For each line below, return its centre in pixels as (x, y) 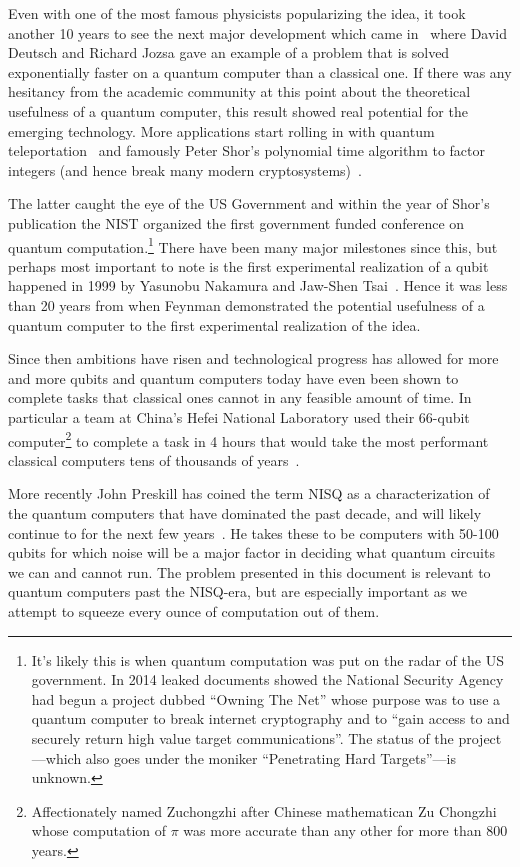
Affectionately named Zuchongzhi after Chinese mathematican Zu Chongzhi (264, 810)
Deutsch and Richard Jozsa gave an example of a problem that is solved (229, 52)
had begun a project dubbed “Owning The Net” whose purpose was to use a (266, 698)
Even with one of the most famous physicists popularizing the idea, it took (237, 13)
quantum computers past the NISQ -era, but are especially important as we (237, 591)
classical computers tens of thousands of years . (154, 459)
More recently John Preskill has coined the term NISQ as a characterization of (249, 493)
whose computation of (99, 830)
